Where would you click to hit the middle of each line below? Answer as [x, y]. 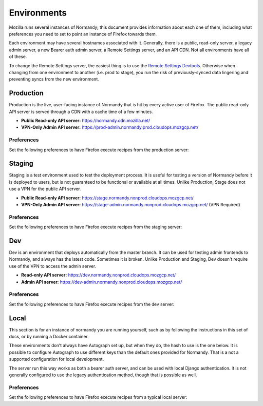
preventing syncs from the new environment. [54, 79]
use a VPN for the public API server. [45, 189]
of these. [18, 57]
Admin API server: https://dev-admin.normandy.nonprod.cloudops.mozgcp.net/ [102, 282]
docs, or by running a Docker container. [49, 337]
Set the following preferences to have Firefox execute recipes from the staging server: [95, 227]
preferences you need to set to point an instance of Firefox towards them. [83, 34]
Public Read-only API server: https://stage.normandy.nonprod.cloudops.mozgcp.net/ [107, 198]
